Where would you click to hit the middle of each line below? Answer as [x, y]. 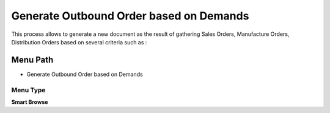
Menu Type [28, 90]
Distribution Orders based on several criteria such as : [79, 42]
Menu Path [32, 60]
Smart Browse [30, 102]
